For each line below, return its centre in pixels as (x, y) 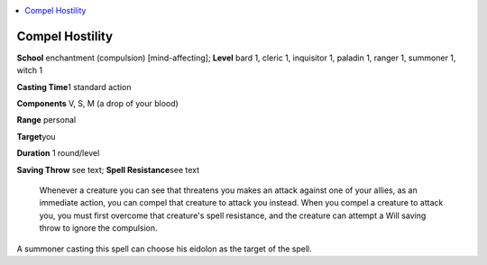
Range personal (46, 120)
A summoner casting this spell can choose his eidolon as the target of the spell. (165, 249)
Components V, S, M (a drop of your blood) (98, 104)
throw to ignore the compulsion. (98, 228)
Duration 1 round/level (58, 153)
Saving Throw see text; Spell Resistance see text (108, 169)
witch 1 (30, 70)
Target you (36, 136)
